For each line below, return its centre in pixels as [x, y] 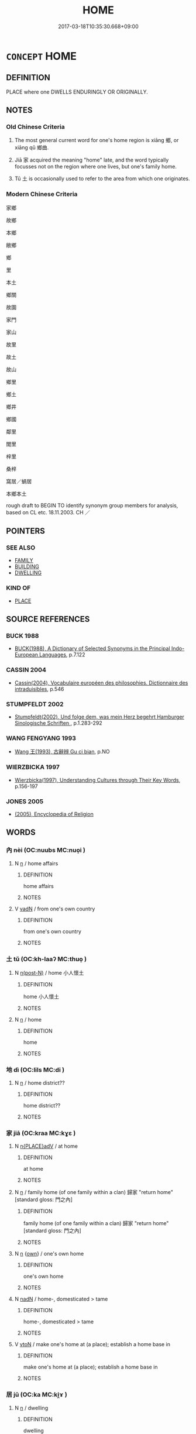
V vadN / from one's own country [55, 909]
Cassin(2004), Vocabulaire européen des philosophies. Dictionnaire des [101, 683]
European [26, 655]
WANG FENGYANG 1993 [41, 738]
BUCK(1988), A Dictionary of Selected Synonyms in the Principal [92, 649]
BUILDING [27, 567]
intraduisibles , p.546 [39, 689]
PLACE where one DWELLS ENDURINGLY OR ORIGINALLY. [77, 92]
